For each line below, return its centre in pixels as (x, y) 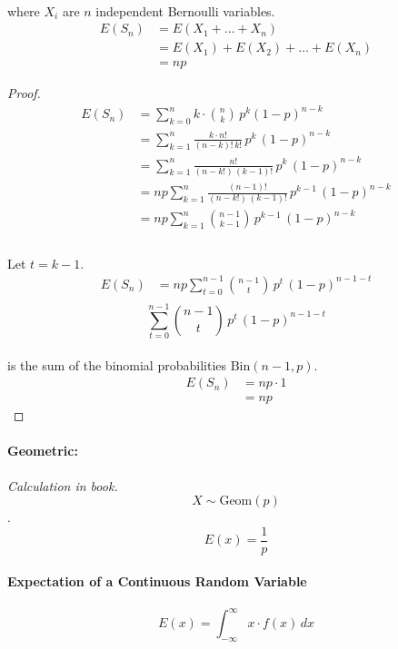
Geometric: (43, 451)
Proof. (24, 93)
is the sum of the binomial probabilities (117, 364)
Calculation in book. (63, 485)
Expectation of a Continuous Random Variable (157, 581)
